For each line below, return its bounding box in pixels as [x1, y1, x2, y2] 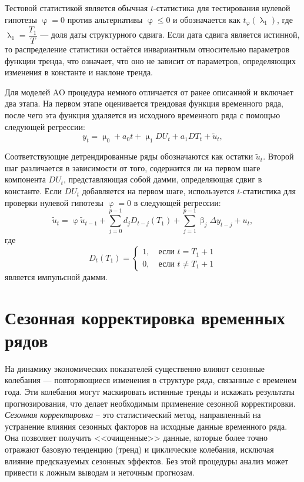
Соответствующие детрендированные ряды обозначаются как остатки [5, 150, 253, 162]
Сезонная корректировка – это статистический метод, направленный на [5, 408, 261, 421]
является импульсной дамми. [5, 270, 108, 282]
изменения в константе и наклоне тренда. [5, 66, 153, 78]
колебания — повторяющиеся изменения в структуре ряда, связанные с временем [5, 374, 297, 386]
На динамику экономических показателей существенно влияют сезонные [5, 362, 265, 374]
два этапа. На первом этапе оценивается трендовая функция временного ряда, [5, 97, 283, 109]
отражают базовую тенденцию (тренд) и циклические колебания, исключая [5, 443, 274, 456]
